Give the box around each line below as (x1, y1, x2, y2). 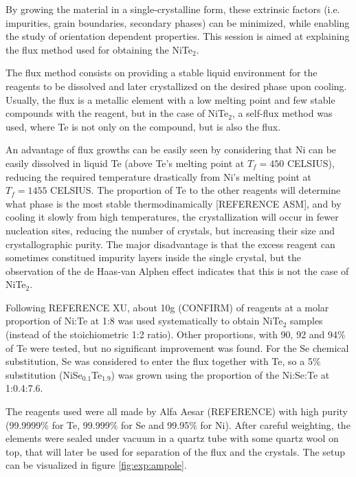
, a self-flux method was (232, 106, 333, 120)
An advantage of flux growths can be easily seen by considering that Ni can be (5, 142, 337, 157)
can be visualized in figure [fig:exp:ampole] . (5, 458, 187, 472)
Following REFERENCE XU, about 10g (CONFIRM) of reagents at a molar (5, 300, 329, 314)
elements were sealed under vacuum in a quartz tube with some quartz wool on (5, 431, 339, 445)
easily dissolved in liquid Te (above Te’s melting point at (5, 155, 245, 170)
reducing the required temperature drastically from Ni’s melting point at (5, 169, 311, 184)
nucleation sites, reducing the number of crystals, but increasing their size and (5, 223, 335, 237)
